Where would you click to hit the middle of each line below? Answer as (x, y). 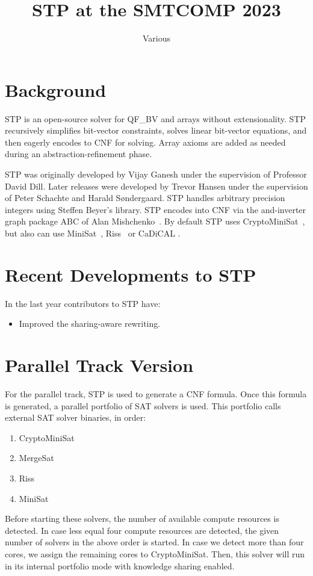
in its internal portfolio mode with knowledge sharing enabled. (120, 565)
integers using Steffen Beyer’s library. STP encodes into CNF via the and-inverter (156, 209)
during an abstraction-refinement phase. (79, 154)
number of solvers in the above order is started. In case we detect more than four (154, 542)
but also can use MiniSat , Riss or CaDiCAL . (93, 233)
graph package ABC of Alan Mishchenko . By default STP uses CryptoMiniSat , (155, 221)
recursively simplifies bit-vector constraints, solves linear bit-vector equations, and (156, 130)
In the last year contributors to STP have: (83, 303)
